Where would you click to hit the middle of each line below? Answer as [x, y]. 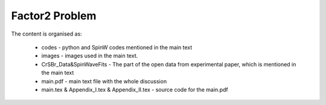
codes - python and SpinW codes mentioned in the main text [117, 47]
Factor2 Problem [54, 16]
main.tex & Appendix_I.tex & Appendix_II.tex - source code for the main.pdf [135, 89]
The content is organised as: [47, 34]
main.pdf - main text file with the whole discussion [104, 81]
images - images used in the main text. [90, 56]
